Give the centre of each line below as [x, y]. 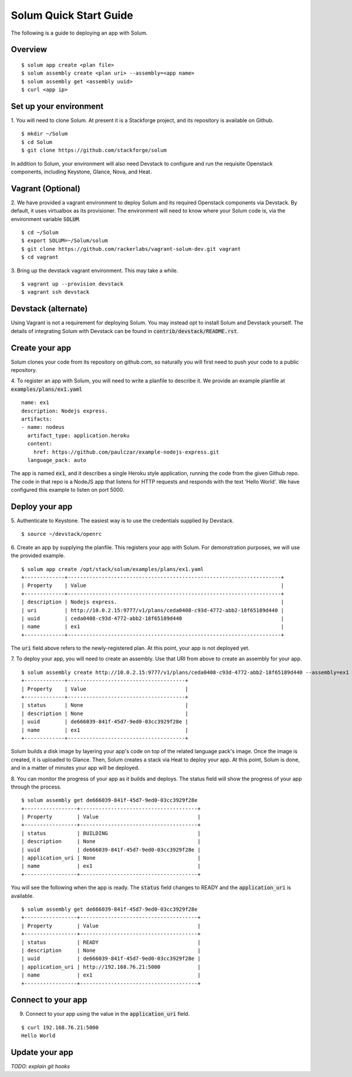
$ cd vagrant [40, 257]
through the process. [36, 787]
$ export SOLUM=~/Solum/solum [65, 241]
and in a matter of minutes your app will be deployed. [75, 768]
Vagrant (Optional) [45, 188]
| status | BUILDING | [111, 833]
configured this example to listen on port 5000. [67, 490]
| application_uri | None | [111, 858]
